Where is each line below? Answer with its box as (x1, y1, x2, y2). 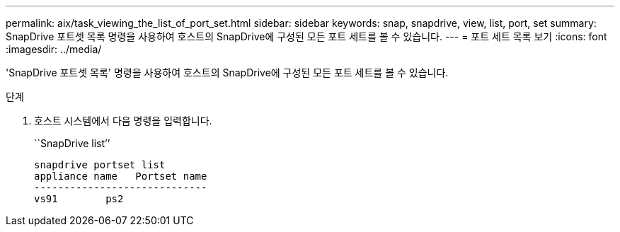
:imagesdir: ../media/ (6, 43, 102, 55)
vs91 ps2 (34, 193, 124, 204)
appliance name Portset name (34, 170, 207, 182)
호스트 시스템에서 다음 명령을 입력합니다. (34, 115, 212, 127)
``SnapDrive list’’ (34, 137, 110, 149)
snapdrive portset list (34, 159, 166, 170)
